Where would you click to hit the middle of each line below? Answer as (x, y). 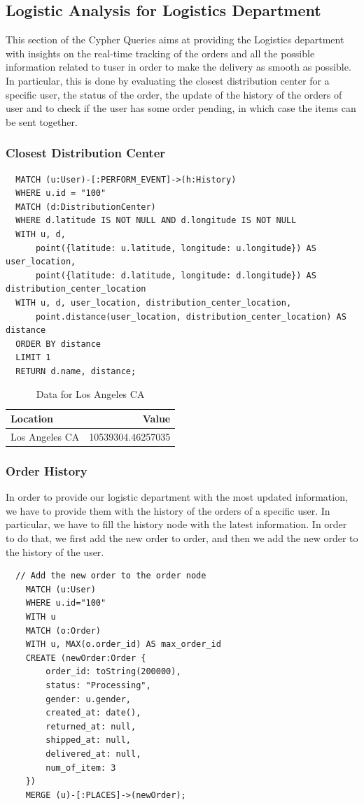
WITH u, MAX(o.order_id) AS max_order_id (123, 644)
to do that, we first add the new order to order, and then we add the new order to (182, 538)
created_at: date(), (93, 713)
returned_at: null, (91, 726)
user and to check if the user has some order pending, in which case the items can (181, 108)
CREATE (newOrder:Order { (86, 658)
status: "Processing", (98, 685)
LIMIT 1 (33, 358)
